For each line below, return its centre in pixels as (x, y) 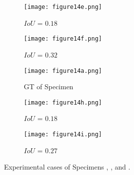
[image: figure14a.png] (63, 71)
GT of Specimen (49, 87)
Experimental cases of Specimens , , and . (67, 167)
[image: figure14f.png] (63, 39)
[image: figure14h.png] (63, 102)
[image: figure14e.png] (63, 7)
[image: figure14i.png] (63, 134)
